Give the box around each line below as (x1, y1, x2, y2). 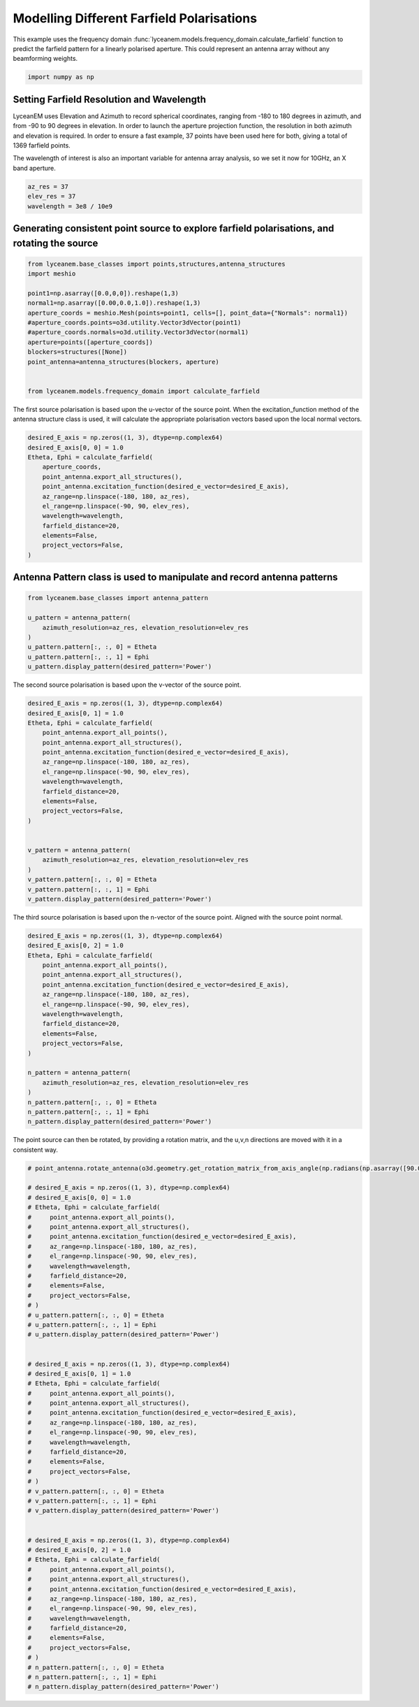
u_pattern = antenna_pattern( (27, 614, 131, 622)
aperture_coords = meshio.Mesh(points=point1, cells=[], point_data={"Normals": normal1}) (27, 308, 348, 317)
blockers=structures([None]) (27, 348, 128, 356)
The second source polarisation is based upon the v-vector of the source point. (13, 680, 242, 689)
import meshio (27, 270, 76, 278)
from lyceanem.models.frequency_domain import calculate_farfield (27, 387, 260, 395)
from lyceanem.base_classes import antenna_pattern (27, 594, 209, 602)
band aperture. (13, 164, 56, 172)
